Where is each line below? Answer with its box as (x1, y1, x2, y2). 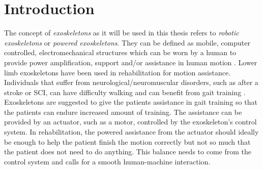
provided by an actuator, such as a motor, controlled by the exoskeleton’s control (4, 116, 257, 127)
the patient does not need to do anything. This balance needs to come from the (4, 146, 251, 157)
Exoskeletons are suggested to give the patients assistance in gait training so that (4, 97, 257, 107)
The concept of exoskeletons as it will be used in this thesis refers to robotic (4, 27, 239, 38)
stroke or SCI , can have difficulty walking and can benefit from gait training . (4, 87, 246, 97)
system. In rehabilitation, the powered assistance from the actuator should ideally (4, 126, 259, 137)
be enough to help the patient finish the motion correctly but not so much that (4, 136, 251, 147)
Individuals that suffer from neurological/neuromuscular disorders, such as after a (4, 77, 258, 88)
